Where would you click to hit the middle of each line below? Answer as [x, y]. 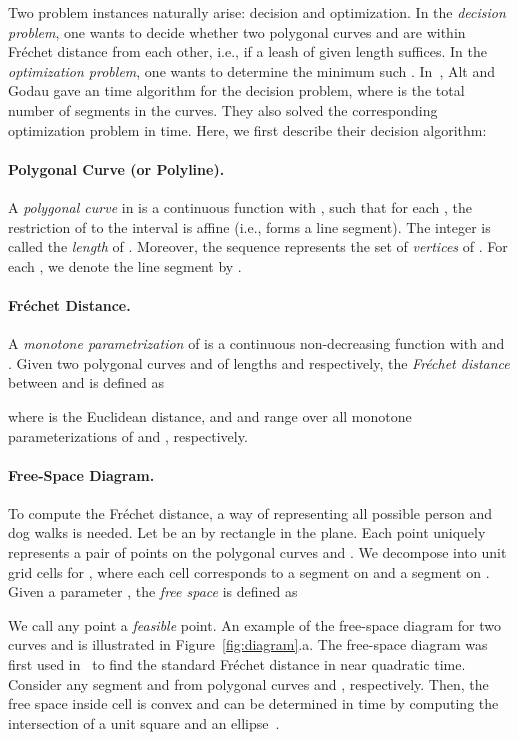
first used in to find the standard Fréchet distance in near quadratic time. [237, 664]
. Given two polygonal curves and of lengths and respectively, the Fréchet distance [259, 362]
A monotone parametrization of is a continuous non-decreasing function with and [256, 343]
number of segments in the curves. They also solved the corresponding [223, 109]
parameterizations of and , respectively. [128, 435]
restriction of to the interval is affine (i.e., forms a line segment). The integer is [249, 226]
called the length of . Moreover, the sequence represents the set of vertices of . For [258, 246]
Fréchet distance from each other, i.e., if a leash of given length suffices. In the [247, 51]
